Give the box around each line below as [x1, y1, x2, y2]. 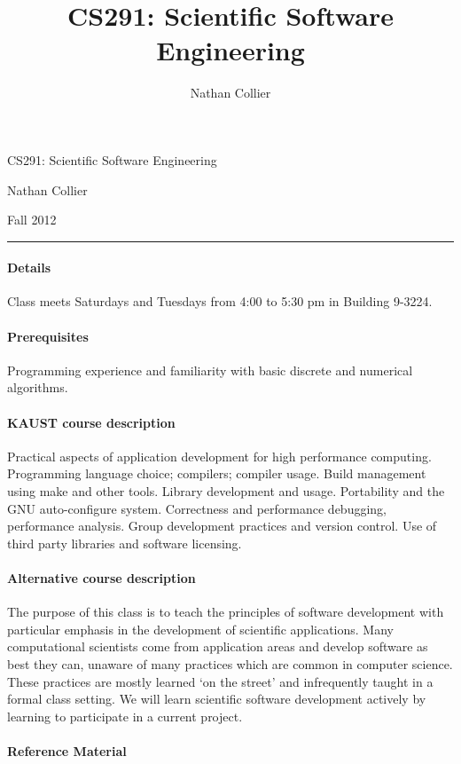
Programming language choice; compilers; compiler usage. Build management [7, 464, 426, 483]
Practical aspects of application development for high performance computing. [7, 446, 432, 465]
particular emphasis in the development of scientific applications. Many [7, 619, 394, 638]
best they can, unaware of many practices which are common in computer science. [7, 655, 453, 673]
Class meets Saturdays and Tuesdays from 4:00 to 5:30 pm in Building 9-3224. [7, 292, 433, 311]
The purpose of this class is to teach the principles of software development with [7, 603, 444, 621]
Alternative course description [7, 569, 196, 587]
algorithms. [7, 378, 68, 397]
